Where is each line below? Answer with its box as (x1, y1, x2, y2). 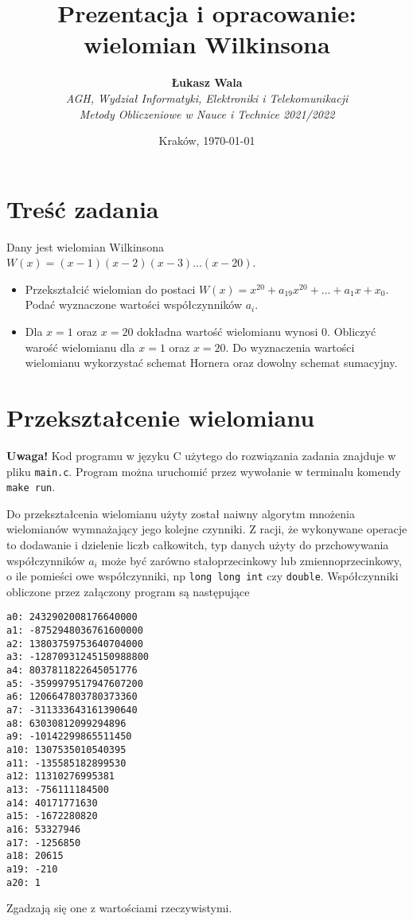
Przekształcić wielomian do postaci (25, 280, 196, 297)
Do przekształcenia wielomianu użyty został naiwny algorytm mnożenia (6, 505, 355, 521)
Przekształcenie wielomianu (6, 400, 315, 433)
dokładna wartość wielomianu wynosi (137, 323, 318, 339)
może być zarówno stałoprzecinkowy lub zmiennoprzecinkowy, (101, 552, 402, 568)
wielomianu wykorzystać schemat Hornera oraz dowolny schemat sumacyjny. (25, 354, 398, 371)
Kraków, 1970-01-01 (158, 132, 255, 149)
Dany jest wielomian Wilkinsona (6, 238, 164, 255)
